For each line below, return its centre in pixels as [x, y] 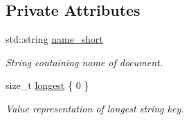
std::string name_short [54, 39]
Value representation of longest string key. [95, 108]
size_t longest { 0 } [47, 85]
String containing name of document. [84, 62]
